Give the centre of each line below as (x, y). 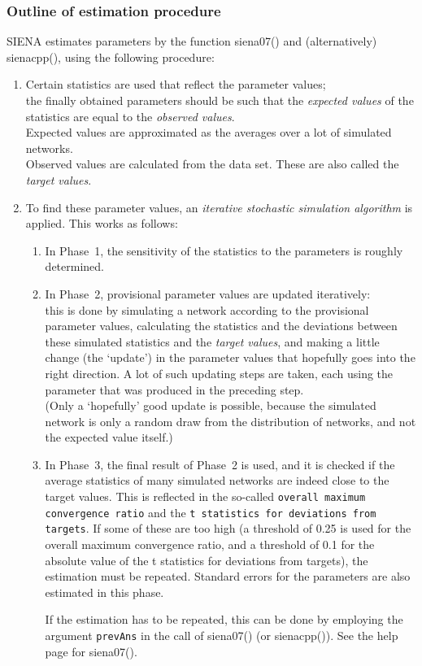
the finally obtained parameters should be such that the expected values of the (220, 100)
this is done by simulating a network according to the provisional (207, 309)
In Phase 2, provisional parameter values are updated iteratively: (208, 293)
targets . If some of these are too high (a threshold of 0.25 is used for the (228, 528)
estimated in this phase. (104, 592)
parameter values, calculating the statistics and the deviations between (221, 326)
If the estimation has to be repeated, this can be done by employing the (224, 619)
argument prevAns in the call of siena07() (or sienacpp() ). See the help (222, 635)
